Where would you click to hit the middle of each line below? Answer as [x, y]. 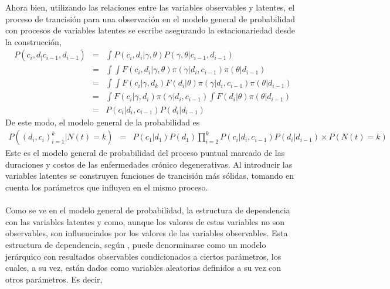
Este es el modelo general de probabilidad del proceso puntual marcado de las [145, 153]
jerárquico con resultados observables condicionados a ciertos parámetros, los [143, 256]
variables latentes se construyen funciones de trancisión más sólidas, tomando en [150, 176]
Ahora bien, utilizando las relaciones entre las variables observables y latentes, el [150, 7]
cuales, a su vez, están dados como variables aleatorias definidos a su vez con [143, 268]
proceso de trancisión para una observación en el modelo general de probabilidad [150, 18]
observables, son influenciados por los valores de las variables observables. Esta [147, 233]
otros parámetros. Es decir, [54, 279]
